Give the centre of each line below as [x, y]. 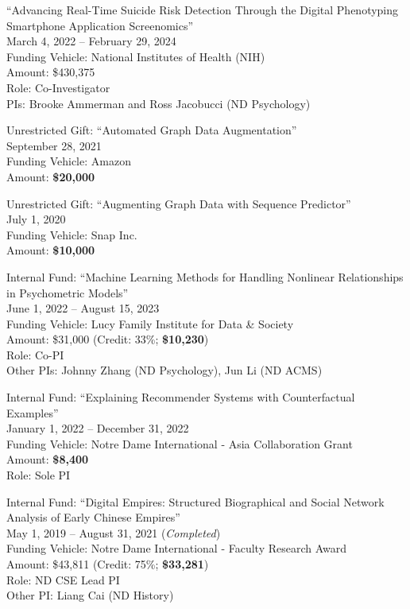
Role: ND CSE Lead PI [63, 579]
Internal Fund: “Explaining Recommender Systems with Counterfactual [181, 397]
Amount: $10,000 [51, 250]
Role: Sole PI [39, 475]
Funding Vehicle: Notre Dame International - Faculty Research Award [177, 548]
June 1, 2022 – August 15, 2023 [83, 308]
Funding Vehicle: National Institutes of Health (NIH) [136, 56]
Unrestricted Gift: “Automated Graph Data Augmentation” [152, 130]
